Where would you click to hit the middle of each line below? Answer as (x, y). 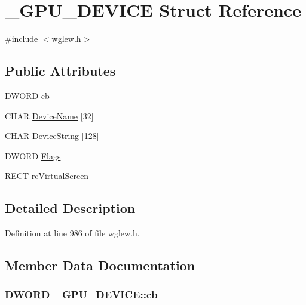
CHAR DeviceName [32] (49, 115)
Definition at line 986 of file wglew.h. (72, 233)
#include (22, 38)
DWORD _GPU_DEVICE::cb (81, 295)
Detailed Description (70, 208)
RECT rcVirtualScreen (47, 176)
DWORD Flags (33, 155)
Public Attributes (60, 71)
